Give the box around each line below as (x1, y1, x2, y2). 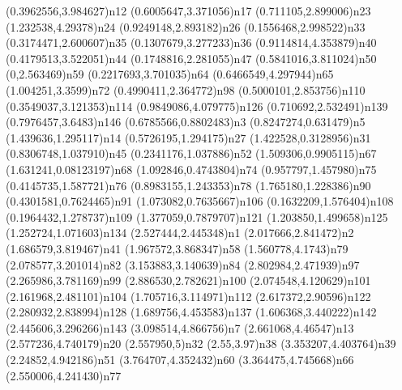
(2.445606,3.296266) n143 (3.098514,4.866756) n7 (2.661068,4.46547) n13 (6, 319, 354, 336)
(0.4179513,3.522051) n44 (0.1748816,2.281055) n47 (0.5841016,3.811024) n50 (6, 49, 377, 66)
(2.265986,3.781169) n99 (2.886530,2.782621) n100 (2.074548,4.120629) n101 (6, 272, 371, 289)
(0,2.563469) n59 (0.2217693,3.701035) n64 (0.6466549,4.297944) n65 (6, 66, 334, 83)
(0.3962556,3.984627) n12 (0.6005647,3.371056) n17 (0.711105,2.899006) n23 (6, 2, 371, 19)
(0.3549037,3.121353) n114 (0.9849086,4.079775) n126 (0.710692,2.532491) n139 (6, 97, 388, 114)
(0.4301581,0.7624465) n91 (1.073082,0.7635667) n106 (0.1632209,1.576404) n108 (6, 193, 394, 210)
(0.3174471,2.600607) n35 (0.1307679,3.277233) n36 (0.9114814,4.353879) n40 (6, 34, 377, 51)
